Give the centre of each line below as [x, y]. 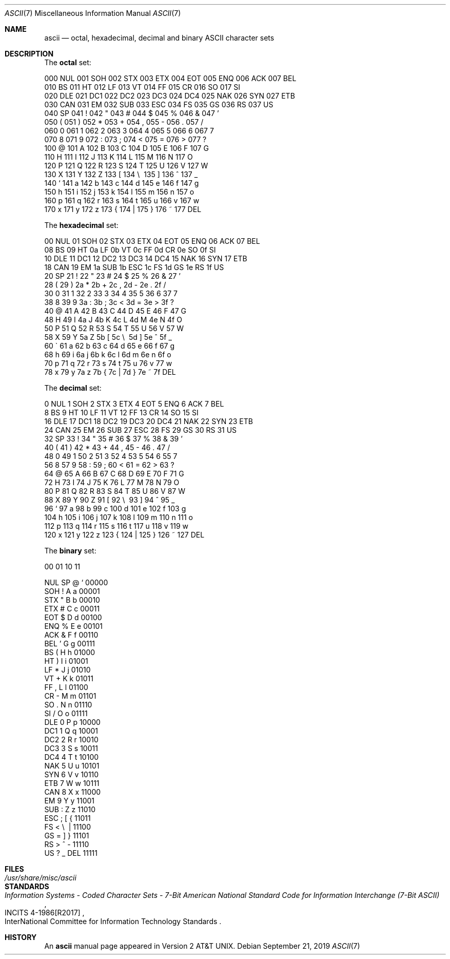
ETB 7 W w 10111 [72, 783]
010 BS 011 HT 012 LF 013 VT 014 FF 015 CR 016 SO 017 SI [142, 87]
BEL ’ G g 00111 [70, 644]
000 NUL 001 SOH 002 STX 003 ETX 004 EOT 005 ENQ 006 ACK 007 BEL [170, 78]
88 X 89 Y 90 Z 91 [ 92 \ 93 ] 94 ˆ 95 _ [110, 500]
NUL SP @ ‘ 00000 [76, 582]
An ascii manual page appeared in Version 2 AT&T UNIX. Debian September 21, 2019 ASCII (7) [202, 946]
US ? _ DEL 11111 [71, 853]
